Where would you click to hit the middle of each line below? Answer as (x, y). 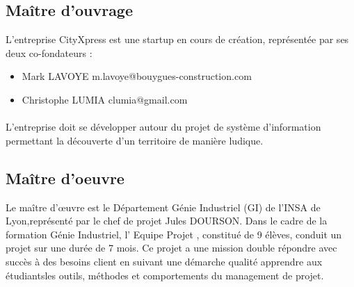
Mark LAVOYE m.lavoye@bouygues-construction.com (137, 76)
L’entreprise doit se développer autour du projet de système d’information (163, 127)
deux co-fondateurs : (49, 52)
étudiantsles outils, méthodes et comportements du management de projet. (165, 275)
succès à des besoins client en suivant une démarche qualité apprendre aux (164, 261)
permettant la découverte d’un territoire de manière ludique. (135, 140)
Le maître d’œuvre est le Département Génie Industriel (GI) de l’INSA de (163, 207)
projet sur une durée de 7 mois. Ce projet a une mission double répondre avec (171, 248)
